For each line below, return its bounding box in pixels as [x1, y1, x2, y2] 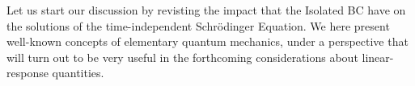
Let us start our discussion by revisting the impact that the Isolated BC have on [6, 2, 406, 18]
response [6, 64, 49, 81]
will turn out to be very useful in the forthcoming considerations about [6, 48, 358, 65]
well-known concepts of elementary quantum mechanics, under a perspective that [6, 33, 409, 50]
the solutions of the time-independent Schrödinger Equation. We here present [6, 17, 390, 34]
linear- [362, 48, 394, 65]
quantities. [52, 64, 104, 81]
